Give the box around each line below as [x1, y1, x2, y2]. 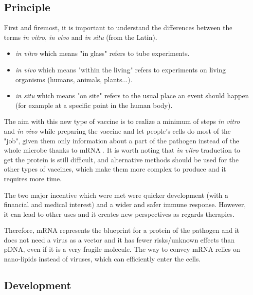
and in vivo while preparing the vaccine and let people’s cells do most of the [4, 125, 231, 136]
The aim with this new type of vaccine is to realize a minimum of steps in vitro [4, 116, 240, 126]
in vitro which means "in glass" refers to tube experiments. [15, 48, 190, 58]
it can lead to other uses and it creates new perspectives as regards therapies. [4, 208, 235, 219]
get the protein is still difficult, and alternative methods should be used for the [4, 154, 239, 164]
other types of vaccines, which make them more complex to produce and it [4, 164, 226, 174]
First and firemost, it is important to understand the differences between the [4, 22, 233, 33]
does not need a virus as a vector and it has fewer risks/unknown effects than [4, 234, 235, 244]
